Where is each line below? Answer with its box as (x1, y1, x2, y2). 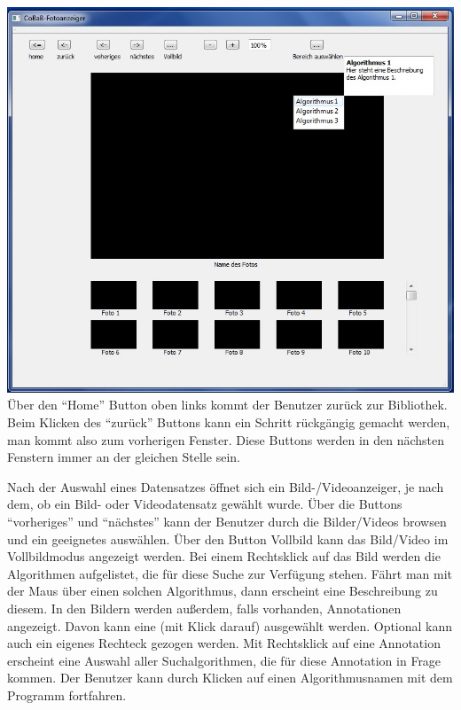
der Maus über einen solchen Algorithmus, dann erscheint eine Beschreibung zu (7, 581, 438, 600)
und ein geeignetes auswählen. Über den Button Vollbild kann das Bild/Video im (7, 529, 449, 548)
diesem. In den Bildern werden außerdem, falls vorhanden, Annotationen (7, 599, 402, 618)
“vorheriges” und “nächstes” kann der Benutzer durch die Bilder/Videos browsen (7, 512, 447, 531)
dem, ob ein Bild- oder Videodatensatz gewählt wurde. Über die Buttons (7, 495, 402, 513)
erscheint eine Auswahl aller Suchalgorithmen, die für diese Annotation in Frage (7, 651, 441, 669)
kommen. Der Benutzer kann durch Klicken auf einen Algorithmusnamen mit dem (7, 668, 453, 687)
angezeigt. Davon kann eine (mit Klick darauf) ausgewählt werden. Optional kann (7, 616, 453, 635)
